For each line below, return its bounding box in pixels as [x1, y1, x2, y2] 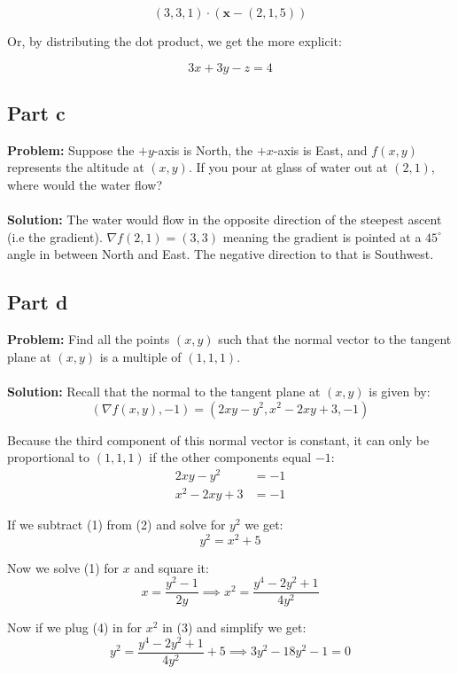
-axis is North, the [153, 140, 253, 159]
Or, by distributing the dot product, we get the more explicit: [7, 32, 342, 50]
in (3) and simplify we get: [162, 618, 307, 637]
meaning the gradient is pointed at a [222, 227, 422, 246]
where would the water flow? [7, 175, 163, 193]
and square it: [134, 558, 209, 576]
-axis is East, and [273, 140, 368, 159]
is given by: [369, 381, 431, 400]
